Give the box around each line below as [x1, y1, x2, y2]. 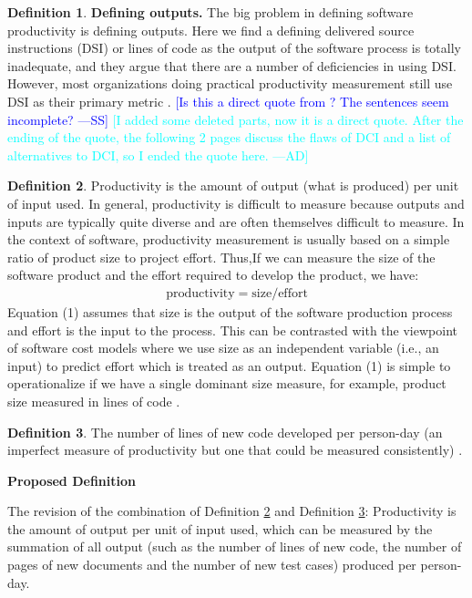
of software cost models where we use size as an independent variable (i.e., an [7, 338, 439, 357]
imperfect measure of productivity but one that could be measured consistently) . [7, 440, 463, 459]
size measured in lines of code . [7, 391, 180, 410]
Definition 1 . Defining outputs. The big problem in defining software [7, 3, 414, 21]
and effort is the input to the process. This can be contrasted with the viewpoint [7, 320, 457, 339]
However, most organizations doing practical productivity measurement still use [7, 74, 453, 93]
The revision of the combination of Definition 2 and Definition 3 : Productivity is [7, 501, 457, 521]
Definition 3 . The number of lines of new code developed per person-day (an [7, 422, 443, 441]
